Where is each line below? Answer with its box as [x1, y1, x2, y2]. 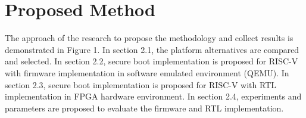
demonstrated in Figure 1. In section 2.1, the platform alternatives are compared [5, 43, 299, 55]
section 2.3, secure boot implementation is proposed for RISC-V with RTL [5, 78, 276, 91]
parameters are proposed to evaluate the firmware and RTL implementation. [5, 101, 284, 114]
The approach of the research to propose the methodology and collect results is [5, 32, 293, 44]
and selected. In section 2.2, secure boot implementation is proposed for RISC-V [5, 55, 298, 67]
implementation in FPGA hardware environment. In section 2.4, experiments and [5, 90, 302, 103]
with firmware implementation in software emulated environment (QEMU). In [5, 66, 289, 79]
